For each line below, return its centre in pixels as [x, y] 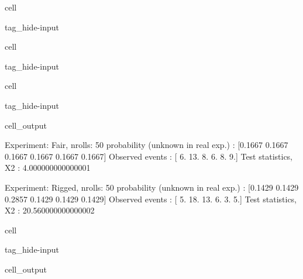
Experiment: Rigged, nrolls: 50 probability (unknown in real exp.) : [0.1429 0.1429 [152, 187]
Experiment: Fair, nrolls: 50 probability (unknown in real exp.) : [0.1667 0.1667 [147, 145]
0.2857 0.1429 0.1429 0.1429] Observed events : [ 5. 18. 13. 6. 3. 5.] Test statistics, [151, 199]
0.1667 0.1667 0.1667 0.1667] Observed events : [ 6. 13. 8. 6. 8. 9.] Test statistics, [149, 156]
